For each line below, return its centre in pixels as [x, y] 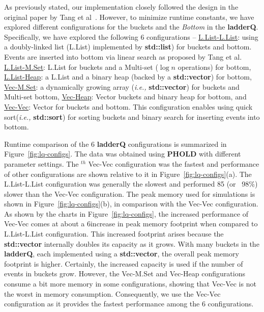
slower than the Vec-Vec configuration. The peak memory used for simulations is [130, 193]
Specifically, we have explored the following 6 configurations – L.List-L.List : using [131, 36]
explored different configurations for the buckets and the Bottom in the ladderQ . [131, 27]
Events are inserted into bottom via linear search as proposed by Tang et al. [123, 56]
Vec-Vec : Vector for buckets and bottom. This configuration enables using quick [128, 106]
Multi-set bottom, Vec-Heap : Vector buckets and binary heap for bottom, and [125, 97]
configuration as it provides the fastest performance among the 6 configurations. [129, 304]
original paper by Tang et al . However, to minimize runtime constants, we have [129, 17]
